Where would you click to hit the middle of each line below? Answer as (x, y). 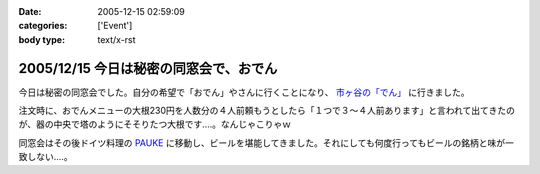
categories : (43, 26)
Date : (30, 11)
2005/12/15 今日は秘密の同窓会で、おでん (148, 68)
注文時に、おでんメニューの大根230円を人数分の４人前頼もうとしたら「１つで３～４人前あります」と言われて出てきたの (266, 111)
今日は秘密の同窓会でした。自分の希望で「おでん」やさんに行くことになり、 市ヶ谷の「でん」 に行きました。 (244, 92)
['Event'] (115, 26)
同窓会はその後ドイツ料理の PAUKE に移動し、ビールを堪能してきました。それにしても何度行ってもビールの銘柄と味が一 (266, 142)
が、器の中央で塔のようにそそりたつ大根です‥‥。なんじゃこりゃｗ (155, 124)
